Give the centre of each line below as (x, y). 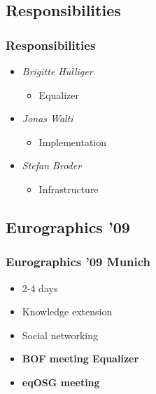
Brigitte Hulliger (57, 71)
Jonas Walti (48, 118)
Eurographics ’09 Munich (78, 262)
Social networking (60, 335)
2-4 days (40, 288)
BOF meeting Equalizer (80, 359)
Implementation (73, 142)
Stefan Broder (52, 165)
